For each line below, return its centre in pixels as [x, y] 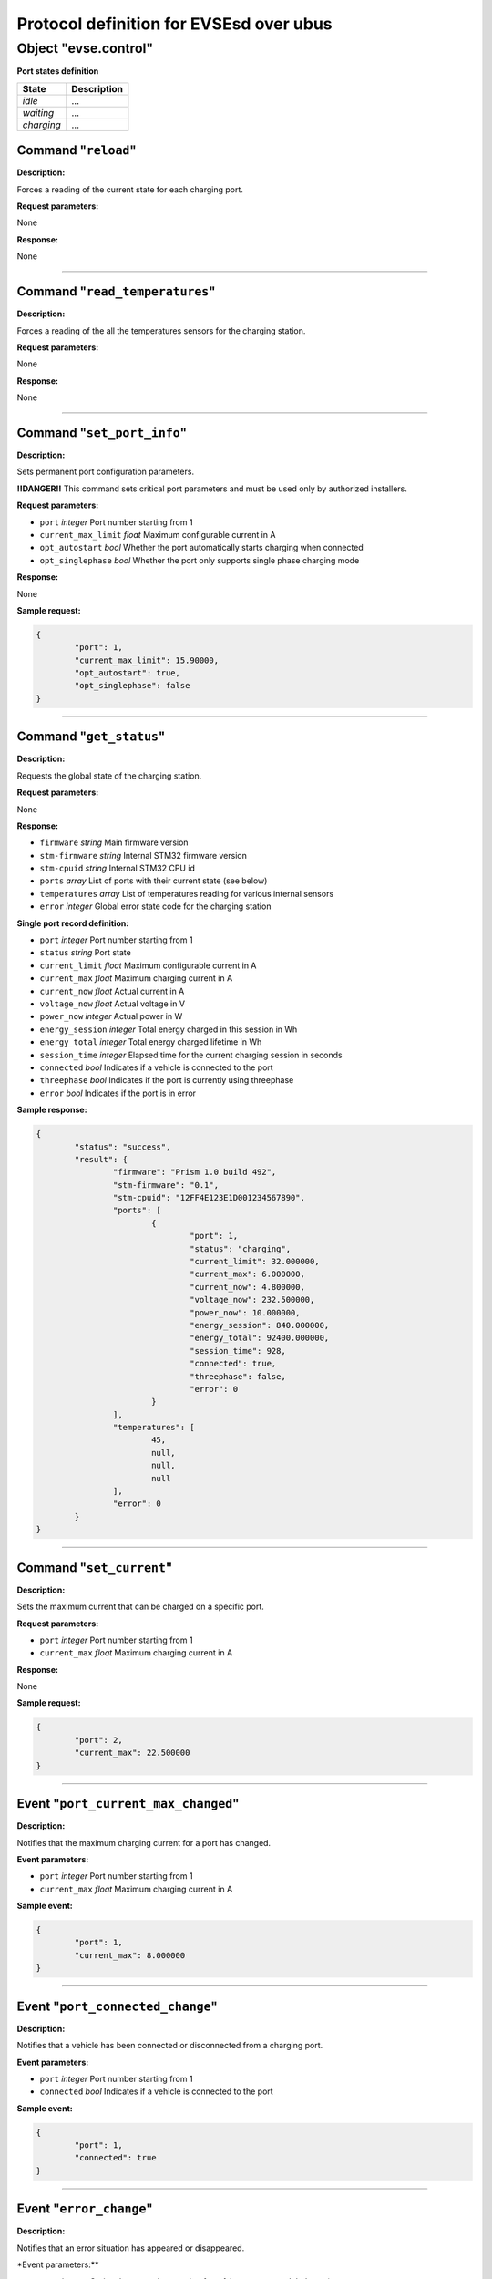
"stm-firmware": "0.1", [165, 1185]
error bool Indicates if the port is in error [118, 1093]
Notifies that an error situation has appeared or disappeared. [131, 2248]
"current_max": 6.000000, [247, 1274]
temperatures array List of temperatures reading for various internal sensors [187, 893]
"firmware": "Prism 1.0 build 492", [195, 1172]
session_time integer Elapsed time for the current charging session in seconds [191, 1055]
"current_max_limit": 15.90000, [146, 660]
